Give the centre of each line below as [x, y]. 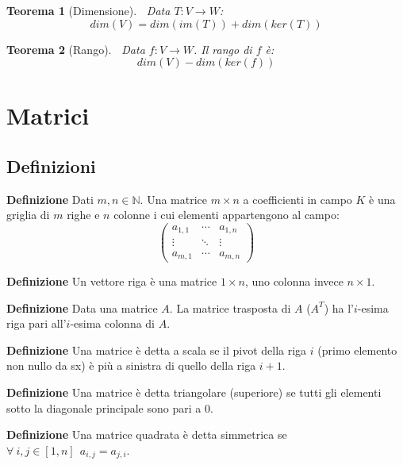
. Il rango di [223, 49]
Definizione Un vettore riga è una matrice [112, 281]
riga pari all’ [36, 323]
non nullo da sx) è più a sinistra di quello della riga [131, 365]
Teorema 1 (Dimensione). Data [88, 10]
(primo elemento [357, 350]
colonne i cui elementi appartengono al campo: [226, 215]
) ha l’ [339, 307]
